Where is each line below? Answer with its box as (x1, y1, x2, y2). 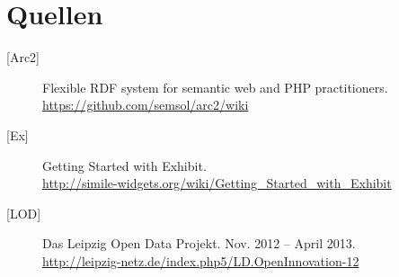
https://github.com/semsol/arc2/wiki (42, 95, 249, 114)
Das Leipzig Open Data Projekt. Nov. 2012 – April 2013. (42, 234, 356, 253)
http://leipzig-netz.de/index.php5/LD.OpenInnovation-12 (42, 251, 359, 270)
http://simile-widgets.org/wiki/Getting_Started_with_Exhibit (42, 174, 392, 192)
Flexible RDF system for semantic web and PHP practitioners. (42, 77, 388, 96)
